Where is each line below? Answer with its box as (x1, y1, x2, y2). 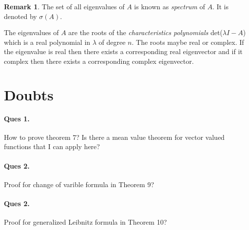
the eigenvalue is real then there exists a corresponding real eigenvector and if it (4, 46, 243, 57)
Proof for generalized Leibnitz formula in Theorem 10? (4, 217, 167, 227)
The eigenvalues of (4, 27, 59, 38)
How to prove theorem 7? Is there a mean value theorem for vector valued (4, 132, 225, 142)
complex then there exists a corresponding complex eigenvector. (4, 56, 194, 66)
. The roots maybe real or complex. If (132, 37, 244, 47)
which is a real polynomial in (4, 37, 91, 47)
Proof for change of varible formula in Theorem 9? (4, 179, 154, 189)
